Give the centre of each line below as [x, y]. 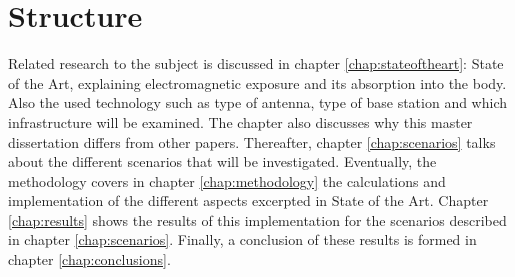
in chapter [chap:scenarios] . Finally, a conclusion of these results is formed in [242, 239]
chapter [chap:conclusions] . [89, 259]
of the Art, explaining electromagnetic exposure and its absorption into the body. [257, 82]
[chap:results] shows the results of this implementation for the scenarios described [257, 219]
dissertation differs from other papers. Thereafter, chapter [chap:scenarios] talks [252, 141]
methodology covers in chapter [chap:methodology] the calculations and [227, 180]
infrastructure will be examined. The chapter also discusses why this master [240, 121]
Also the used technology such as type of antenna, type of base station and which [257, 102]
